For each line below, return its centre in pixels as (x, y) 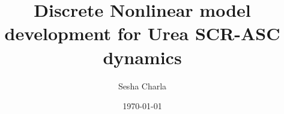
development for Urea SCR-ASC (142, 33)
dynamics (142, 57)
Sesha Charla (142, 85)
